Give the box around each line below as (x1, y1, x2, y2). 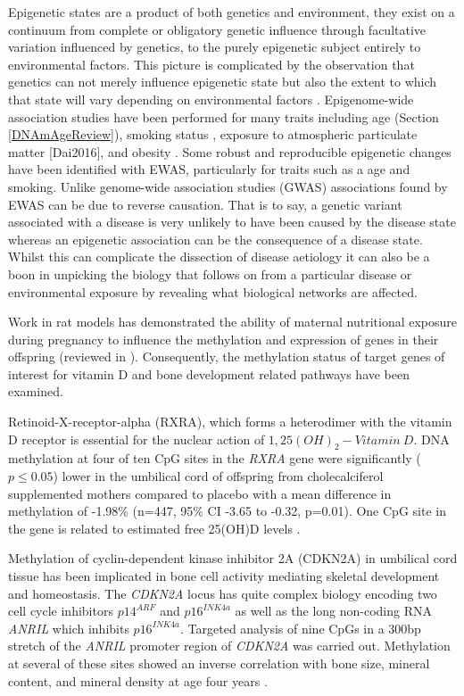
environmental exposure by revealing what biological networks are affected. (8, 282, 418, 301)
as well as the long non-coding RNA (235, 601, 433, 620)
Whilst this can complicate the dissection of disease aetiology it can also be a (8, 247, 430, 266)
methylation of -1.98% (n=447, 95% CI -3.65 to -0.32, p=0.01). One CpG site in (8, 501, 446, 520)
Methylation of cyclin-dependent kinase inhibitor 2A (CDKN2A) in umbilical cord (8, 549, 458, 568)
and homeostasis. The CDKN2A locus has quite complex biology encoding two (8, 584, 437, 602)
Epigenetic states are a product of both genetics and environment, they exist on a (8, 3, 455, 21)
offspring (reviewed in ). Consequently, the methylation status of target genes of (8, 347, 445, 366)
